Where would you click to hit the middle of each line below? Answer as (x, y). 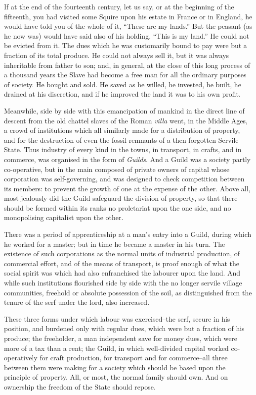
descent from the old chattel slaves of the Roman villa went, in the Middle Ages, (126, 120)
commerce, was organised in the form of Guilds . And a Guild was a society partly (127, 159)
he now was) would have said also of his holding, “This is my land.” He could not (127, 35)
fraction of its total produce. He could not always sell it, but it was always (117, 55)
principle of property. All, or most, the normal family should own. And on (116, 377)
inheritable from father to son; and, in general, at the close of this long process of (127, 65)
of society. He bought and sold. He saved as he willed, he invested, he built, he (123, 84)
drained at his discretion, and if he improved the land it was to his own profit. (122, 94)
